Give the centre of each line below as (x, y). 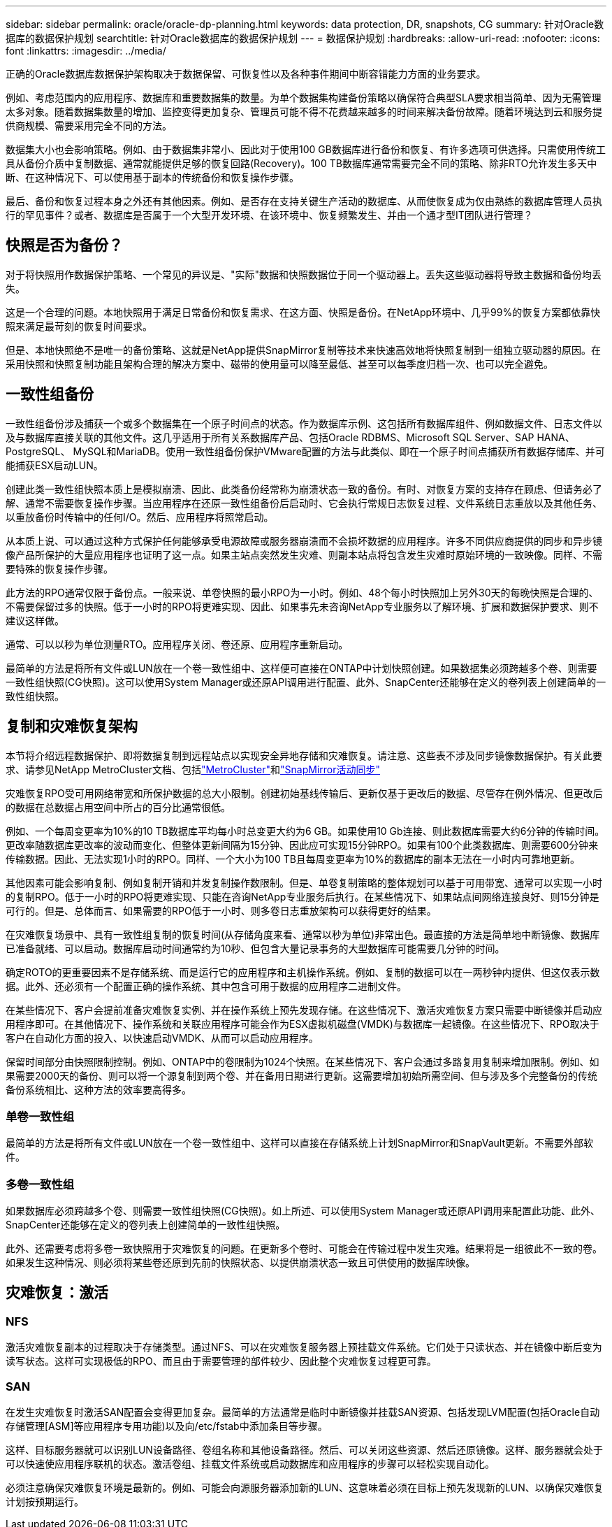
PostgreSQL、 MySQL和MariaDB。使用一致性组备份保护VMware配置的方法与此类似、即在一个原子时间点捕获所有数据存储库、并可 (305, 451)
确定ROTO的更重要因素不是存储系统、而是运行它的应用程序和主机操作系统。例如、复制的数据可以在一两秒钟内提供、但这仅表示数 (303, 972)
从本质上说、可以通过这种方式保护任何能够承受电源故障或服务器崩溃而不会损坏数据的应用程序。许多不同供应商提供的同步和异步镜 (304, 540)
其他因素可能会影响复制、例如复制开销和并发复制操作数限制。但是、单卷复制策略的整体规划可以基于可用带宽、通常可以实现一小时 (304, 882)
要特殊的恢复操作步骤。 (59, 568)
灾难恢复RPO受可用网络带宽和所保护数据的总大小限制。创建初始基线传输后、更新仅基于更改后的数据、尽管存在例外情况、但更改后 (304, 793)
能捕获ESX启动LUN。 (54, 465)
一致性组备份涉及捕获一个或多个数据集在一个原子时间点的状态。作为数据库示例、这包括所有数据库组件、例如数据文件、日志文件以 (304, 423)
